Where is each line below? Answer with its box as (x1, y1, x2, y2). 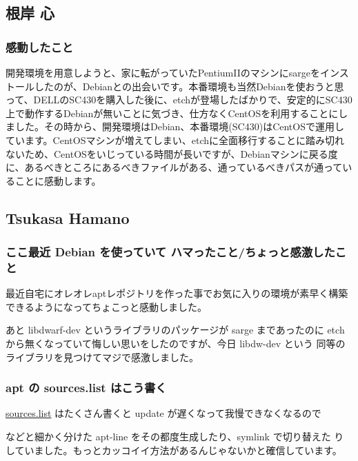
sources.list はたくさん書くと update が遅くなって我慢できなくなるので (6, 406, 321, 420)
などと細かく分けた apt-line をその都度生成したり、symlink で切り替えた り (6, 429, 344, 444)
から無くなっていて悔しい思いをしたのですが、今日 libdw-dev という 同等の (6, 336, 346, 351)
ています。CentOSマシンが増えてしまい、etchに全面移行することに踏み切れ (6, 132, 345, 147)
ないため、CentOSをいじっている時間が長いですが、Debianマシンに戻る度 (6, 146, 338, 161)
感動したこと (6, 38, 74, 55)
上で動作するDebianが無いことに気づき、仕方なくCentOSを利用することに (6, 105, 339, 120)
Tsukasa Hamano (6, 207, 130, 228)
